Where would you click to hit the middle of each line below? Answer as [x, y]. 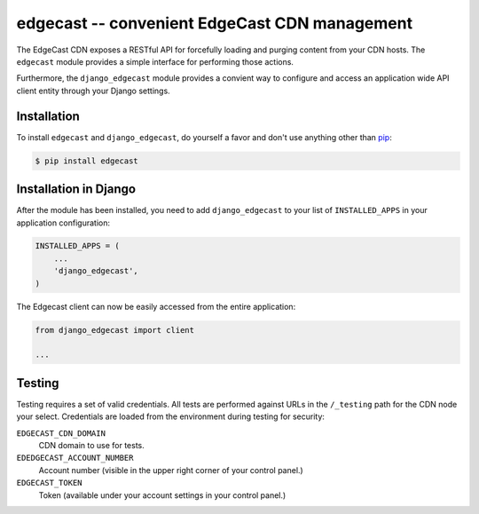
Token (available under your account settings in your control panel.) [162, 495]
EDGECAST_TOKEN [50, 483]
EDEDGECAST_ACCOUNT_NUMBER [75, 458]
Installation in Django [76, 190]
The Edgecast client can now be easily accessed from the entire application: [156, 306]
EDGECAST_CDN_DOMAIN [61, 433]
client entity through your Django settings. [93, 91]
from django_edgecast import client [115, 330]
